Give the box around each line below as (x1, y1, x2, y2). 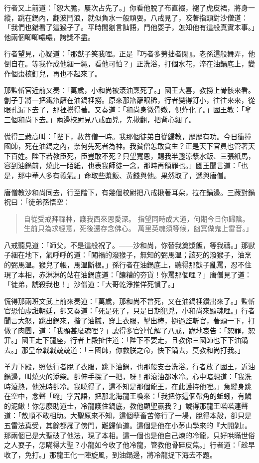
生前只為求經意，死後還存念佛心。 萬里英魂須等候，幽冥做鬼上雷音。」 (23, 223, 253, 233)
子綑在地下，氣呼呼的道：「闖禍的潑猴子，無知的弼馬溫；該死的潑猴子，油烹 (4, 249, 252, 260)
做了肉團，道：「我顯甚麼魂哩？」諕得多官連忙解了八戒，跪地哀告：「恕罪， (4, 325, 248, 335)
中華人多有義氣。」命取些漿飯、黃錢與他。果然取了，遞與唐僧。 (24, 170, 231, 180)
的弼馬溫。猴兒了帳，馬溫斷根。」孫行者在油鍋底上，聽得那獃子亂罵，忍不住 (4, 259, 252, 270)
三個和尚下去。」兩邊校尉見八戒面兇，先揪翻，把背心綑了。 (4, 114, 196, 124)
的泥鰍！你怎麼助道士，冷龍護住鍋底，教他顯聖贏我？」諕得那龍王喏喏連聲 (4, 400, 248, 411)
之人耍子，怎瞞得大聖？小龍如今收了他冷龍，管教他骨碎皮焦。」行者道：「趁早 (4, 440, 255, 450)
